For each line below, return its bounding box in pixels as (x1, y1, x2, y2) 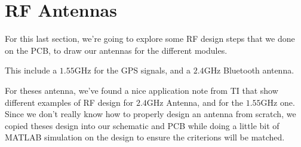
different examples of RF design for (5, 96, 134, 108)
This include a (5, 64, 57, 76)
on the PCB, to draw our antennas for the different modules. (5, 44, 228, 56)
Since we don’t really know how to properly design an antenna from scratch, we (5, 108, 296, 120)
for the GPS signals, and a (94, 64, 191, 76)
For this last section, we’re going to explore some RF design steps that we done (5, 32, 295, 45)
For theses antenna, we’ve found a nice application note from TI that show (5, 84, 278, 96)
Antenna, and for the (166, 96, 244, 108)
